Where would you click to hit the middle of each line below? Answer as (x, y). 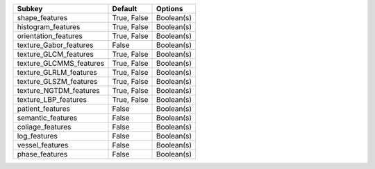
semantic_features (47, 118)
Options (170, 9)
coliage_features (44, 127)
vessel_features (43, 145)
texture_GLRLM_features (57, 72)
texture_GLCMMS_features (61, 63)
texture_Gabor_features (55, 45)
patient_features (44, 109)
